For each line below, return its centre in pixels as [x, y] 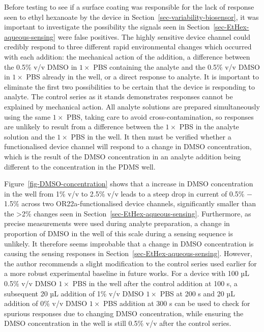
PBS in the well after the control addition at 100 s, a [155, 283]
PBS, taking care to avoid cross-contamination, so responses [160, 116]
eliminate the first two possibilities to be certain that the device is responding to [129, 86]
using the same [27, 116]
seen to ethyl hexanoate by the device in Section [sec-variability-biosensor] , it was [131, 17]
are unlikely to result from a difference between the [84, 127]
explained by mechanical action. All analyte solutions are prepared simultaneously [132, 106]
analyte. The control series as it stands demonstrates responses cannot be [119, 96]
